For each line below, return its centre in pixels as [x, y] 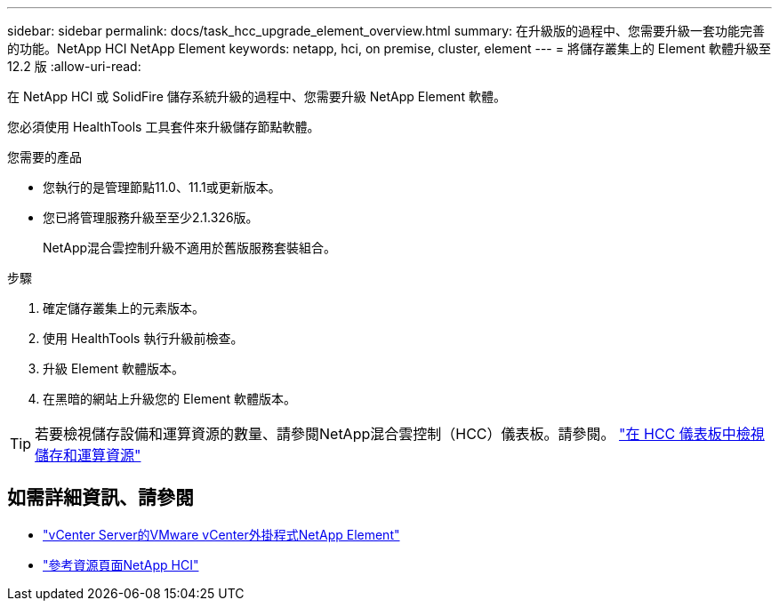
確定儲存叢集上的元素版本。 [124, 308]
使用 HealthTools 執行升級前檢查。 [143, 338]
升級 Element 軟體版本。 [114, 368]
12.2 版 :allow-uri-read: [74, 66]
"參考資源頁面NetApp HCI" [121, 564]
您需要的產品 [44, 157]
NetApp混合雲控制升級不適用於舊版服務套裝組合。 [190, 248]
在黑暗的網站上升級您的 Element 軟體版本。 [170, 399]
